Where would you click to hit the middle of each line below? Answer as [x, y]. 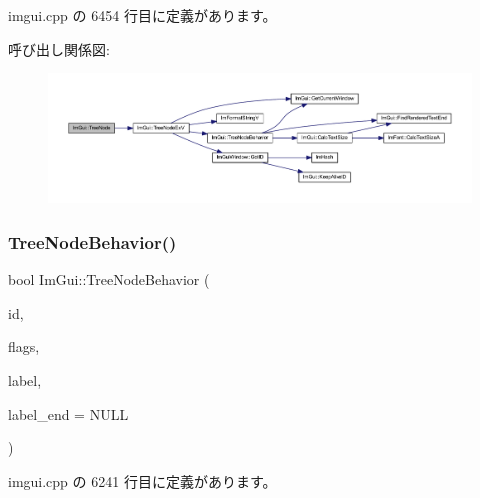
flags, [24, 346]
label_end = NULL [68, 413]
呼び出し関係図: [59, 48]
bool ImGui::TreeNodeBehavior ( [109, 279]
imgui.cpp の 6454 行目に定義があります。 [142, 15]
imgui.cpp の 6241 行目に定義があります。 [142, 480]
